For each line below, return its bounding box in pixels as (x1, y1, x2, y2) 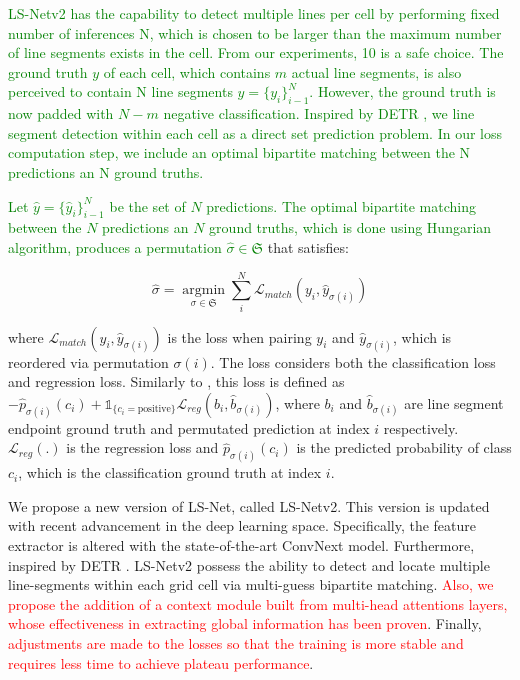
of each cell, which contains (103, 61, 271, 82)
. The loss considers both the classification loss (210, 351, 496, 372)
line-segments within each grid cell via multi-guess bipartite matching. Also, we (8, 574, 494, 595)
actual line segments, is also (291, 61, 462, 82)
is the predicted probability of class (296, 437, 512, 458)
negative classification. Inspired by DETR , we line (163, 103, 475, 124)
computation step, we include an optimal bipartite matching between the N (8, 142, 471, 163)
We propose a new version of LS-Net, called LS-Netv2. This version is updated (8, 495, 490, 516)
